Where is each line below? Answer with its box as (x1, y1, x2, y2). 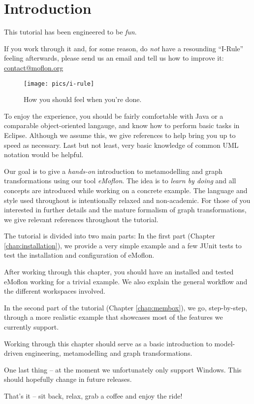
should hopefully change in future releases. (4, 374, 132, 384)
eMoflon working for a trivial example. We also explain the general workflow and (4, 276, 248, 286)
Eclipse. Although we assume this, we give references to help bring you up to (4, 130, 236, 140)
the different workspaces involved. (4, 286, 105, 296)
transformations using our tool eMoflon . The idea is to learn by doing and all (4, 175, 236, 186)
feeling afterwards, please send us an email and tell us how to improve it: (4, 53, 224, 63)
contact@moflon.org (4, 62, 63, 72)
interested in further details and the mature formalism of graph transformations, (4, 204, 247, 215)
